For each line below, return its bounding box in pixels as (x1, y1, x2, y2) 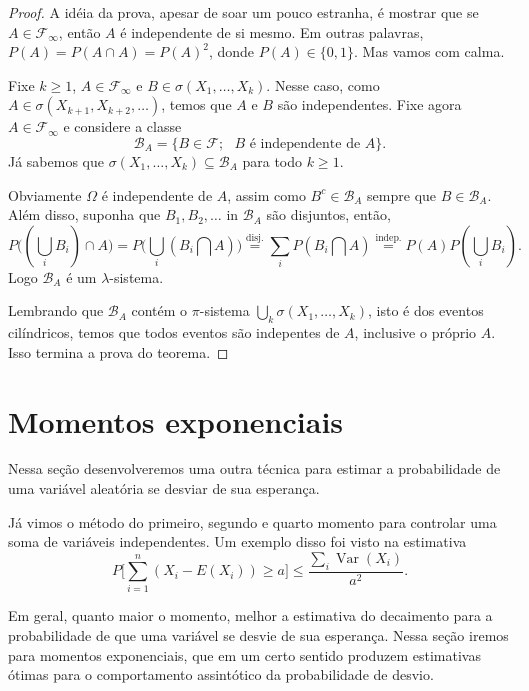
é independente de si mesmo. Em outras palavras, (120, 21, 424, 42)
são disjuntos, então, (266, 204, 391, 225)
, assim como (227, 184, 306, 205)
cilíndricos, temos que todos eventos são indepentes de (8, 322, 340, 343)
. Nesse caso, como (266, 74, 380, 95)
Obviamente (8, 184, 82, 205)
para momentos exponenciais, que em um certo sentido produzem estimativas (8, 644, 481, 665)
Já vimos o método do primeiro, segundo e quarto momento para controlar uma (8, 511, 497, 532)
